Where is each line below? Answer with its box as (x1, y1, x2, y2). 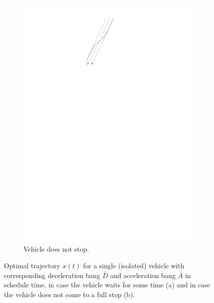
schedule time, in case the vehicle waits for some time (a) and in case (4, 280, 211, 290)
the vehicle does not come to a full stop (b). (4, 289, 135, 299)
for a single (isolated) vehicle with (83, 260, 184, 270)
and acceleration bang (110, 270, 176, 280)
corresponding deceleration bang (4, 270, 100, 280)
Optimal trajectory (4, 260, 60, 270)
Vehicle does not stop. (23, 244, 89, 254)
